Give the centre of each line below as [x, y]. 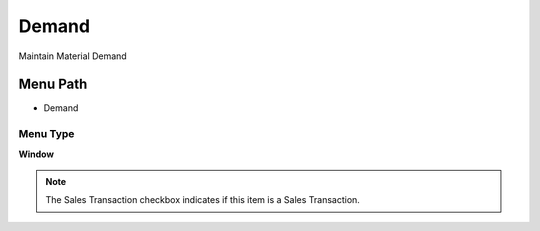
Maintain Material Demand [72, 56]
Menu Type [46, 134]
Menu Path [53, 84]
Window [36, 154]
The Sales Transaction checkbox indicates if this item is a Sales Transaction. [202, 200]
